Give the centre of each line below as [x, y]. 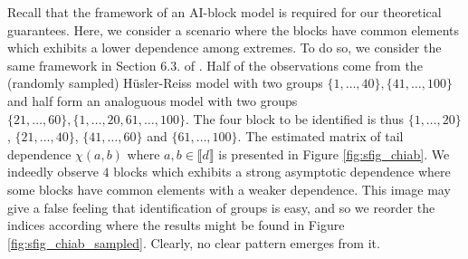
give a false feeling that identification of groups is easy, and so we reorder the [221, 207]
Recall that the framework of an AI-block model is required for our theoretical [224, 12]
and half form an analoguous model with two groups [153, 100]
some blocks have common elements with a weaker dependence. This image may [229, 189]
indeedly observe [53, 172]
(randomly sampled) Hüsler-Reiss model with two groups [165, 83]
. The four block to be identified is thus [295, 118]
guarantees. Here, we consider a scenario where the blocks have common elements [234, 29]
